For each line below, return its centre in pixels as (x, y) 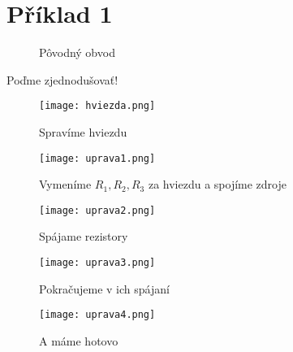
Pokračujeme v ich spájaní (104, 288)
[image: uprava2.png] (97, 210)
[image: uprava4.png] (97, 315)
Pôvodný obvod (77, 52)
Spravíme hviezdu (83, 131)
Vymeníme (65, 184)
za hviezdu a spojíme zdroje (218, 184)
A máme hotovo (79, 340)
